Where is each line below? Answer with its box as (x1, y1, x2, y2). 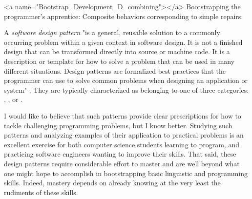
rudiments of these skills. (4, 187, 78, 197)
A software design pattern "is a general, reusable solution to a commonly (4, 27, 220, 38)
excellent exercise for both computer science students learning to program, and (4, 139, 239, 149)
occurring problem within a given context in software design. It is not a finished (4, 37, 243, 47)
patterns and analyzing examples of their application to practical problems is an (4, 130, 244, 140)
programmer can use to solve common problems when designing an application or (4, 75, 248, 85)
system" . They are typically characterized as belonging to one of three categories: (4, 84, 249, 95)
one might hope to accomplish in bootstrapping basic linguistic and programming (4, 168, 248, 178)
